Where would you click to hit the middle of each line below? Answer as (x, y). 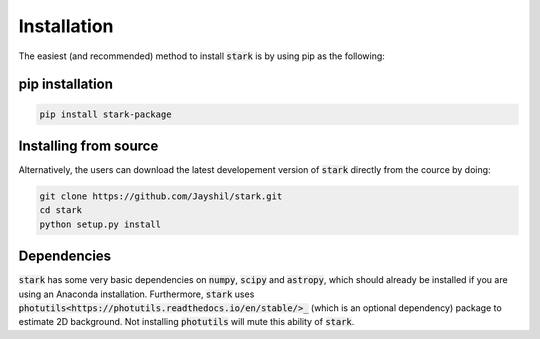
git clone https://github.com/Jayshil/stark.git (161, 196)
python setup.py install (100, 224)
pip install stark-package (105, 114)
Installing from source (88, 145)
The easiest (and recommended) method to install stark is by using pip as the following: (201, 56)
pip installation (66, 84)
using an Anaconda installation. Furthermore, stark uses (136, 294)
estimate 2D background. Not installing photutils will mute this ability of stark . (186, 322)
